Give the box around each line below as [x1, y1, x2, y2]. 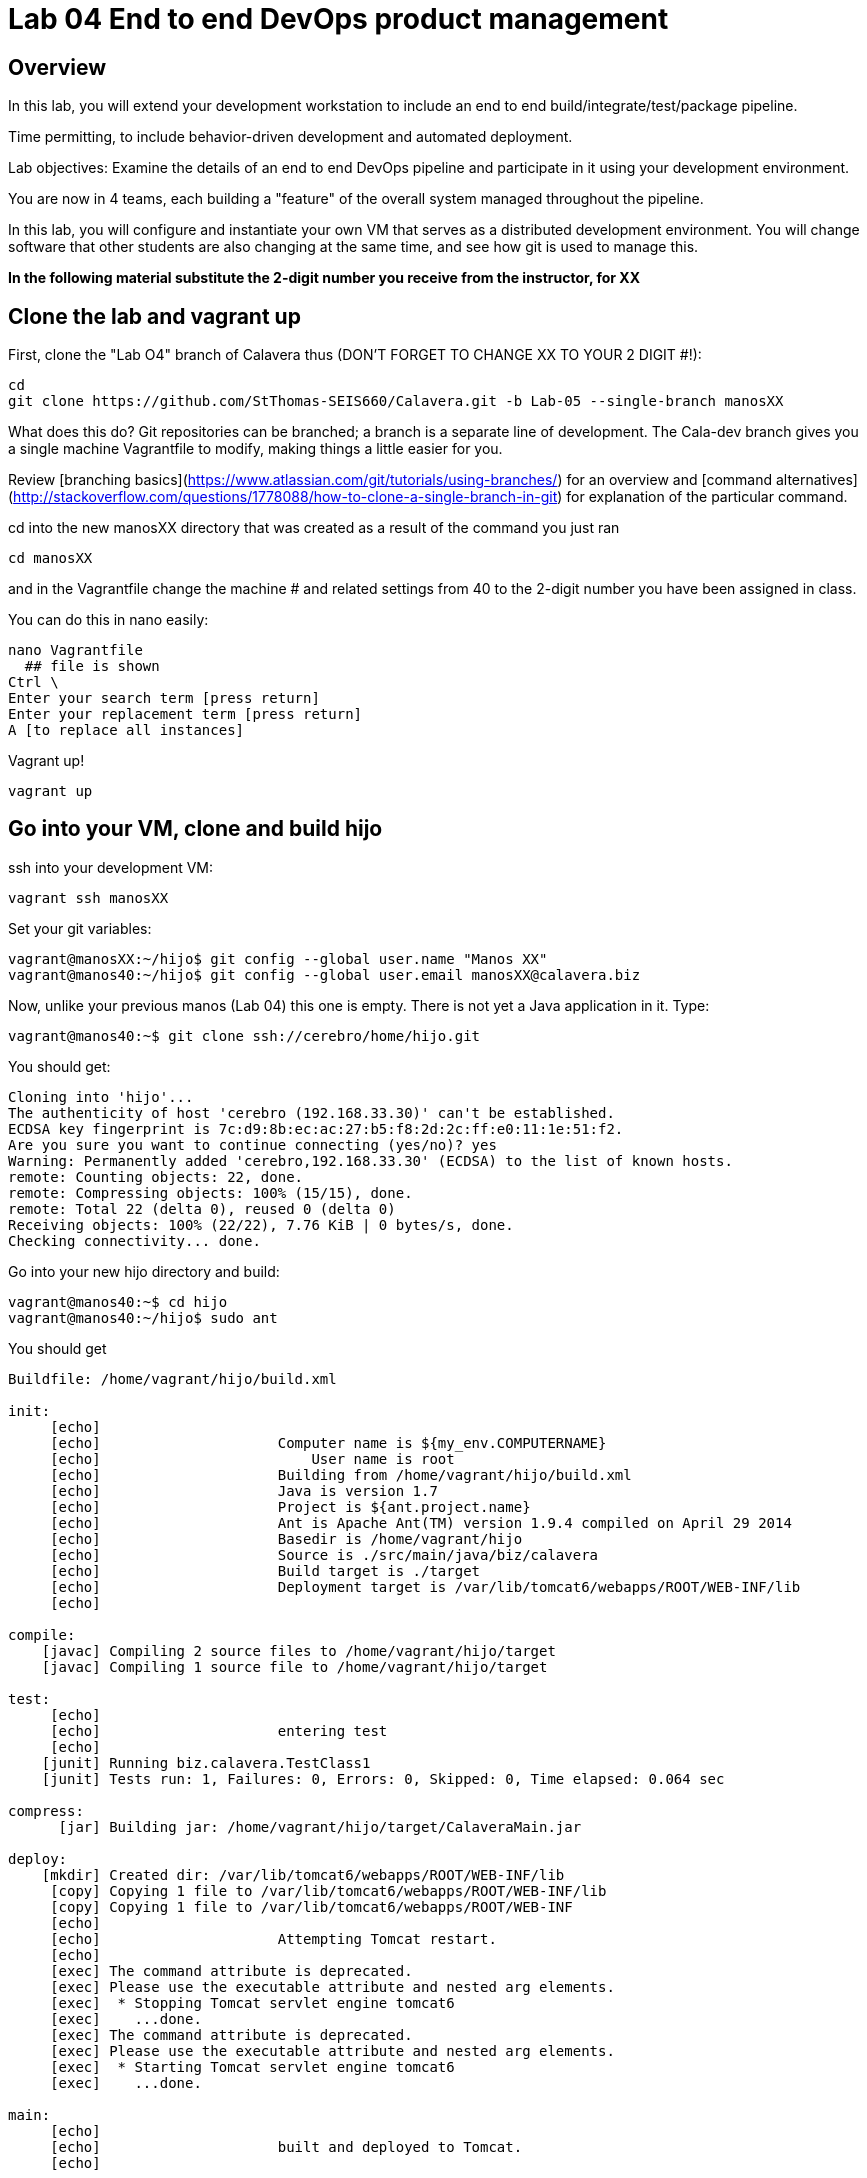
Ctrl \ [8, 674, 59, 691]
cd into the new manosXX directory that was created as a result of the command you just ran [8, 519, 620, 537]
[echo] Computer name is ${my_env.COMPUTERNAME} [50, 1434, 607, 1451]
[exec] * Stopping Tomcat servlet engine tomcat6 [50, 1994, 455, 2011]
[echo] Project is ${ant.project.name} [50, 1498, 531, 1515]
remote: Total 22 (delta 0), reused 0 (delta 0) [8, 1200, 396, 1217]
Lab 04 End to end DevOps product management [8, 2, 669, 36]
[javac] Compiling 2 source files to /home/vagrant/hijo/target [41, 1642, 556, 1659]
